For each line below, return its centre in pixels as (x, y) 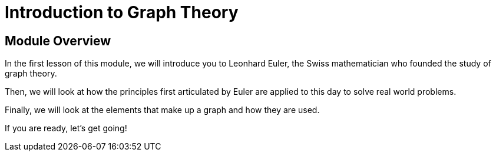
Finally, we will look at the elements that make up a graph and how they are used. (162, 110)
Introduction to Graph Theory (122, 12)
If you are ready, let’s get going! (66, 128)
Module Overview (58, 41)
